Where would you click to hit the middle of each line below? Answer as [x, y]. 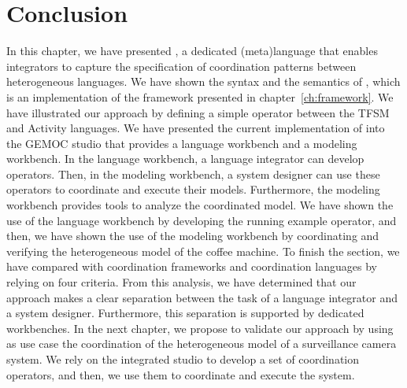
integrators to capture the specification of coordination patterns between [181, 66]
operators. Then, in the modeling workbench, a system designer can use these [193, 174]
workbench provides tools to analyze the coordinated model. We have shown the [200, 205]
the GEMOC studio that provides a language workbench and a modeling [182, 143]
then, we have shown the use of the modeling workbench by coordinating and [193, 236]
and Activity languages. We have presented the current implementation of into [196, 128]
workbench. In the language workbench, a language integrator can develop [185, 159]
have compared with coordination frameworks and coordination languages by [192, 266]
